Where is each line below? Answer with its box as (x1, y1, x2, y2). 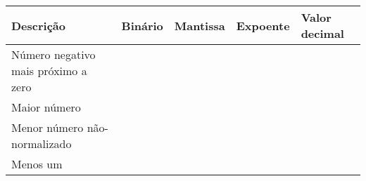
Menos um (11, 156, 63, 172)
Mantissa (174, 17, 225, 34)
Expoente (236, 17, 290, 34)
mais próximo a (11, 62, 87, 79)
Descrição (11, 17, 65, 34)
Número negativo (11, 46, 96, 62)
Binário (121, 17, 163, 34)
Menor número (11, 119, 84, 135)
